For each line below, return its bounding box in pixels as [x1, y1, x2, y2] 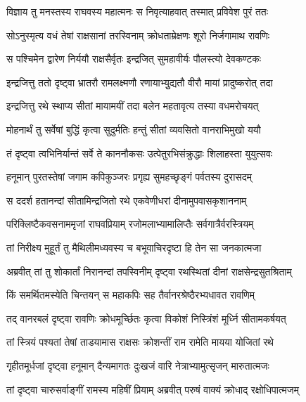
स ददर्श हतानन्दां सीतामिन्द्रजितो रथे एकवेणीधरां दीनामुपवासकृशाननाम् [6, 193, 247, 207]
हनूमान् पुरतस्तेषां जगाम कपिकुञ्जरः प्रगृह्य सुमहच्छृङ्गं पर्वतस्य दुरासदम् [6, 169, 252, 184]
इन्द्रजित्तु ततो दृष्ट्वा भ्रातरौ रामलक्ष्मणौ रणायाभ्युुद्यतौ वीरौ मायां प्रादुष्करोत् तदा [6, 74, 273, 89]
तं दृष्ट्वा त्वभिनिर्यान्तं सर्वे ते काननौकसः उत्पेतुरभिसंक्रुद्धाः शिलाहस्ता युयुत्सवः [6, 145, 273, 160]
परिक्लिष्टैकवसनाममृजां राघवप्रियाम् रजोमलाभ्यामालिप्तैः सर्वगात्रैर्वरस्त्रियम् [6, 216, 254, 231]
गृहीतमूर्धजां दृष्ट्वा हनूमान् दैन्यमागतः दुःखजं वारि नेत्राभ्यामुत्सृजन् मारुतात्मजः [6, 358, 269, 372]
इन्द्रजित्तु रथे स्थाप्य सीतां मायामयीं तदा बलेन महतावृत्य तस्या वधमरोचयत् [6, 98, 259, 113]
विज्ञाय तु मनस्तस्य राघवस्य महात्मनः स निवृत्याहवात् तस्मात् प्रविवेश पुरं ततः [6, 4, 269, 18]
